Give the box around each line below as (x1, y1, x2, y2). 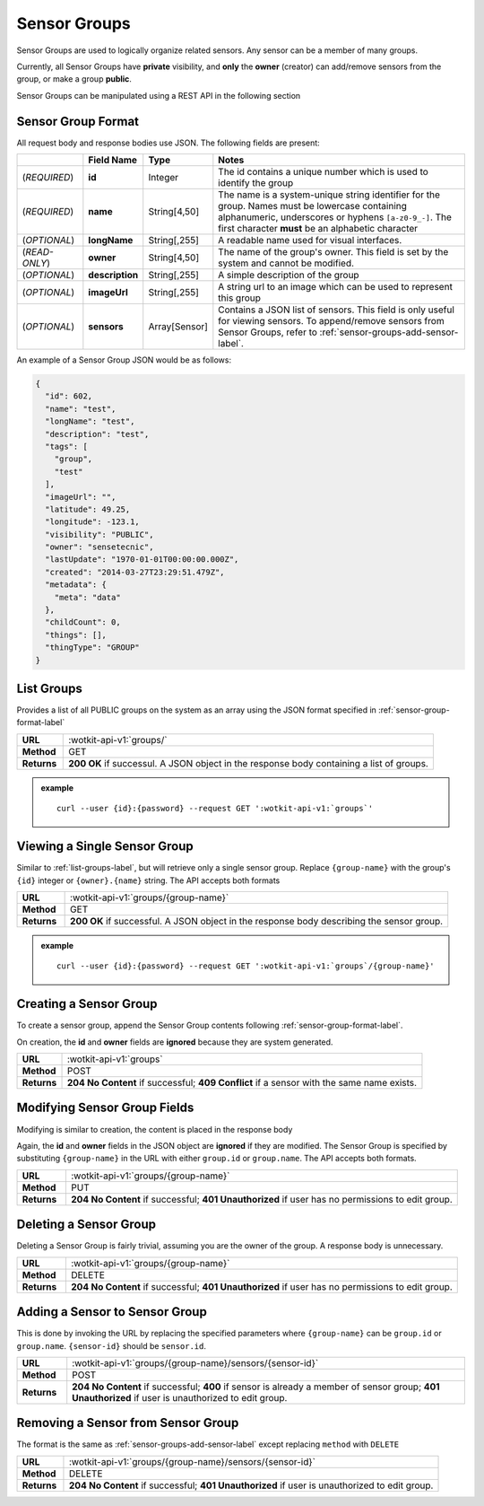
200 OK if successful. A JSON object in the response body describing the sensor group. (70, 915, 444, 927)
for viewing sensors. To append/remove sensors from (218, 315, 445, 328)
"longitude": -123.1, (45, 517, 141, 527)
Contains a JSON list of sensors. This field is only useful (218, 303, 454, 316)
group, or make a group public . (16, 74, 132, 84)
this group (218, 292, 262, 304)
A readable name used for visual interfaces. (218, 234, 402, 247)
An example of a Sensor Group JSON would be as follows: (16, 355, 232, 365)
